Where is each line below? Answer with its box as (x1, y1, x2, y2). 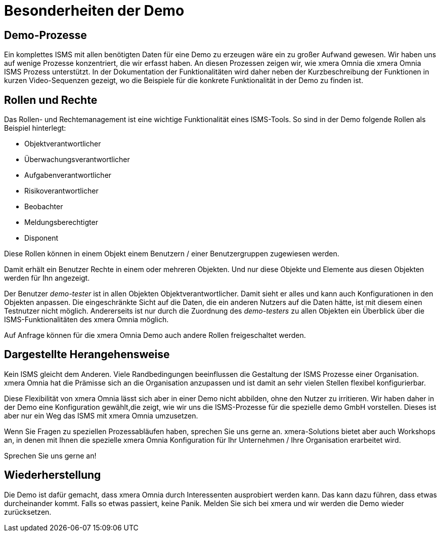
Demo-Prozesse (4, 28, 87, 42)
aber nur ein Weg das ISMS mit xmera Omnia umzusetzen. (4, 411, 198, 420)
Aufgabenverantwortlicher (24, 171, 112, 180)
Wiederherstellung (4, 469, 101, 482)
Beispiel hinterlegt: (4, 124, 66, 133)
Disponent (24, 234, 59, 243)
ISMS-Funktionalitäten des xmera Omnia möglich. (4, 315, 169, 324)
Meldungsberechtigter (24, 218, 98, 227)
